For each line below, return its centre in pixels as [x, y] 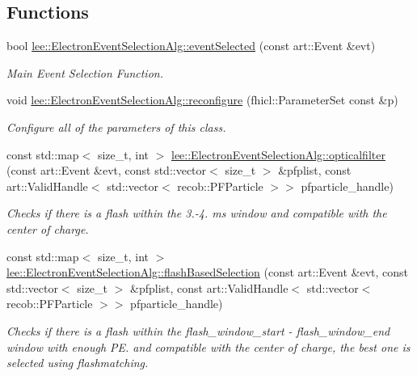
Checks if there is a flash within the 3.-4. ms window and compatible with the [197, 213]
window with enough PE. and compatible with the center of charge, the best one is [208, 346]
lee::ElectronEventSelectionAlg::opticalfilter [278, 154]
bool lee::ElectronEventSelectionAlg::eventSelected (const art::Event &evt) [191, 46]
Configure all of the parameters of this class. [116, 127]
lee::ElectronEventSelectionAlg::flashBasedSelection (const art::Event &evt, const [208, 272]
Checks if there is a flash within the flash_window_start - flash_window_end [198, 330]
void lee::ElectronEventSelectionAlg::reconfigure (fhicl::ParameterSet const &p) [202, 100]
